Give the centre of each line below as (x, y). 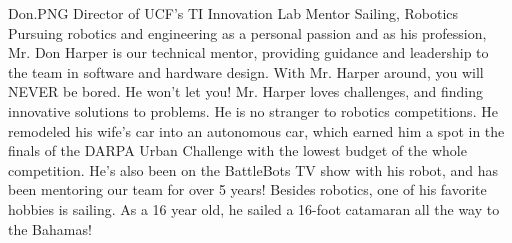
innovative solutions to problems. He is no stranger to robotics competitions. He (253, 110)
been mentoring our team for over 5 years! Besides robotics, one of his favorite (247, 189)
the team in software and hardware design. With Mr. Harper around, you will (246, 71)
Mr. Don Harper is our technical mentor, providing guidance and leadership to (248, 52)
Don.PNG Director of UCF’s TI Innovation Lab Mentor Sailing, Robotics (233, 13)
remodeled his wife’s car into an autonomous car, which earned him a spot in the (256, 130)
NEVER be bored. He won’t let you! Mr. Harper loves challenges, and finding (245, 91)
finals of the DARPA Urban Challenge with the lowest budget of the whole (237, 150)
